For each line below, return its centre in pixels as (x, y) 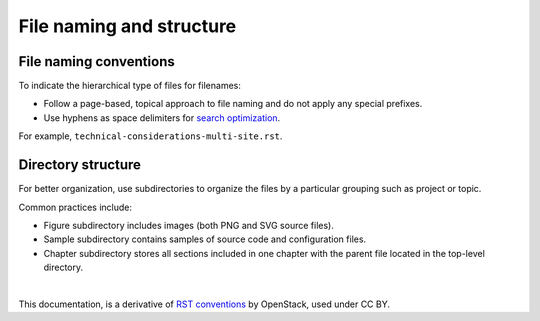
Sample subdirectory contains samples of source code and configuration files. (205, 239)
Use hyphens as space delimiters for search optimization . (162, 117)
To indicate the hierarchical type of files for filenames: (130, 86)
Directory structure (80, 165)
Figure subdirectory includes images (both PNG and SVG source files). (188, 225)
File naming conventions (96, 61)
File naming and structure (127, 26)
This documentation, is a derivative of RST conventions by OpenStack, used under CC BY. (204, 304)
